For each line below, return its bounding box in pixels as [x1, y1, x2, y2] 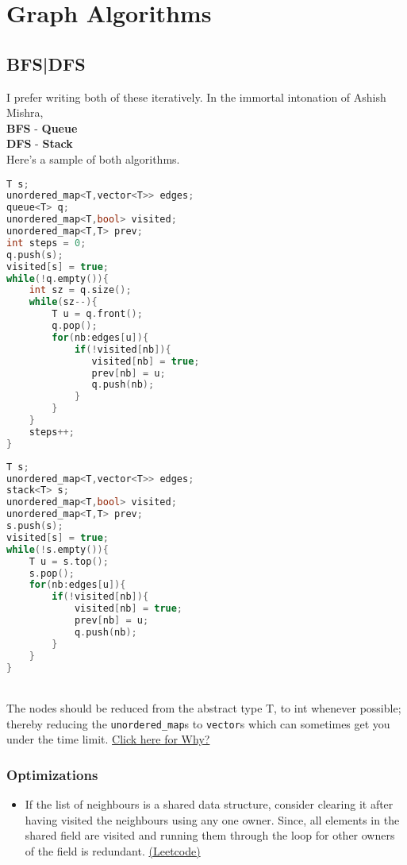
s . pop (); [29, 567, 75, 579]
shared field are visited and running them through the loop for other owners [25, 827, 395, 844]
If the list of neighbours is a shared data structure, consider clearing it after [25, 796, 394, 813]
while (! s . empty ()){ [6, 543, 109, 555]
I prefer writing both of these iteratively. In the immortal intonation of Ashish [6, 88, 386, 105]
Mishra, [6, 104, 44, 121]
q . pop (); [52, 320, 98, 332]
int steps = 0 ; [6, 237, 86, 249]
